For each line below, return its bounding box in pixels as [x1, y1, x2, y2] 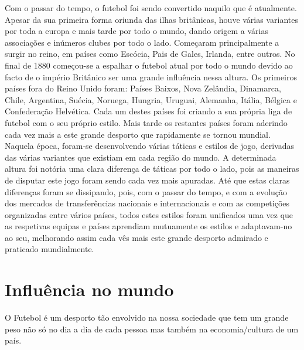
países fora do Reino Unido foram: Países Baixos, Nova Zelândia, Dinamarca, [5, 82, 281, 94]
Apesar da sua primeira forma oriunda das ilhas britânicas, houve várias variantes [5, 13, 298, 25]
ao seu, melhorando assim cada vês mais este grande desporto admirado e [5, 231, 268, 243]
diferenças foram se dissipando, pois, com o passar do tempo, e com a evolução [5, 185, 288, 198]
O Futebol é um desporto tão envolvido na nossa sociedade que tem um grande [5, 311, 289, 324]
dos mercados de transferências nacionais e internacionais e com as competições [5, 197, 290, 209]
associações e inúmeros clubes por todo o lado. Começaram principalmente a [5, 36, 279, 48]
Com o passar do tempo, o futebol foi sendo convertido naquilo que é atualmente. [5, 2, 297, 13]
